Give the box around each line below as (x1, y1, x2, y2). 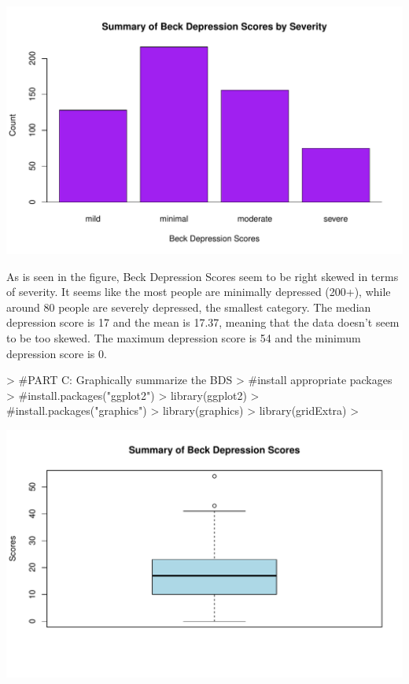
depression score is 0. (6, 345, 107, 361)
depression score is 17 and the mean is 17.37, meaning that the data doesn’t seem (6, 314, 400, 331)
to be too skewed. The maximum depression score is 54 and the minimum (6, 329, 361, 346)
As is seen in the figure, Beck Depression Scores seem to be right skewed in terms (6, 268, 399, 284)
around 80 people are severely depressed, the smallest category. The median (6, 298, 371, 315)
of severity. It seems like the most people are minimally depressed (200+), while (6, 283, 391, 300)
